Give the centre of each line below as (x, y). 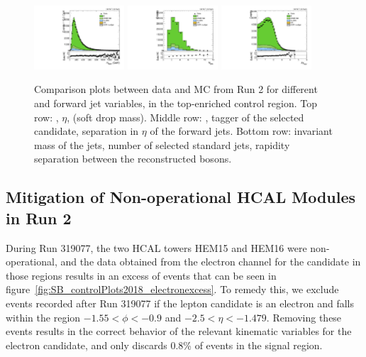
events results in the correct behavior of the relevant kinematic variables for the (179, 331)
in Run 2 (39, 218)
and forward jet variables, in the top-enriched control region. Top (176, 103)
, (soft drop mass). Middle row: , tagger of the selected (185, 117)
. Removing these (304, 317)
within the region (43, 317)
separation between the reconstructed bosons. (133, 159)
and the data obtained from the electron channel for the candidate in (211, 262)
